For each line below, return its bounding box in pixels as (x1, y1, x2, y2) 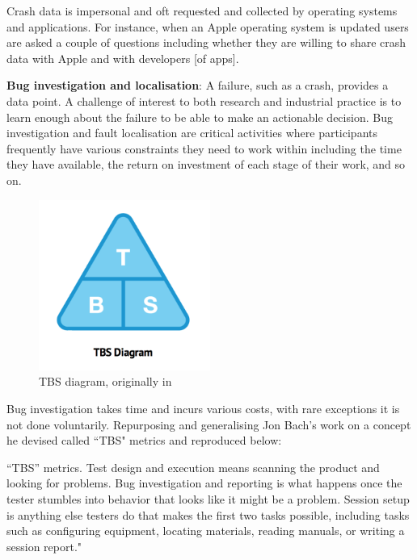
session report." (6, 537, 82, 554)
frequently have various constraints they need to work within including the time (6, 140, 402, 157)
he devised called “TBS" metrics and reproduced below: (6, 432, 282, 449)
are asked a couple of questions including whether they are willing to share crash (6, 34, 406, 51)
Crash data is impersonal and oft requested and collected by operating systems (6, 2, 398, 19)
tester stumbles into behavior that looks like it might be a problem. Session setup (6, 490, 410, 507)
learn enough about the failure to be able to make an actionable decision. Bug (6, 108, 393, 125)
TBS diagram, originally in (39, 373, 172, 390)
